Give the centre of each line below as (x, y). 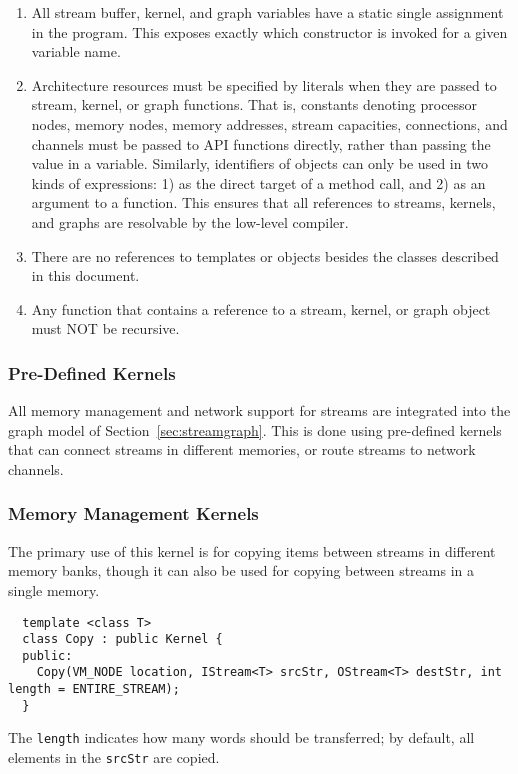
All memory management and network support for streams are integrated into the (259, 410)
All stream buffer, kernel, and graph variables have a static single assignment (267, 12)
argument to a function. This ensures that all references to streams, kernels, (263, 202)
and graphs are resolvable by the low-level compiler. (190, 221)
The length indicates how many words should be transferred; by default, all (241, 737)
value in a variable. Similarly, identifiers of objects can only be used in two (259, 163)
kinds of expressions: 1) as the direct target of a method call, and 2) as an (258, 182)
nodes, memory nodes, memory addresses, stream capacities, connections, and (269, 123)
